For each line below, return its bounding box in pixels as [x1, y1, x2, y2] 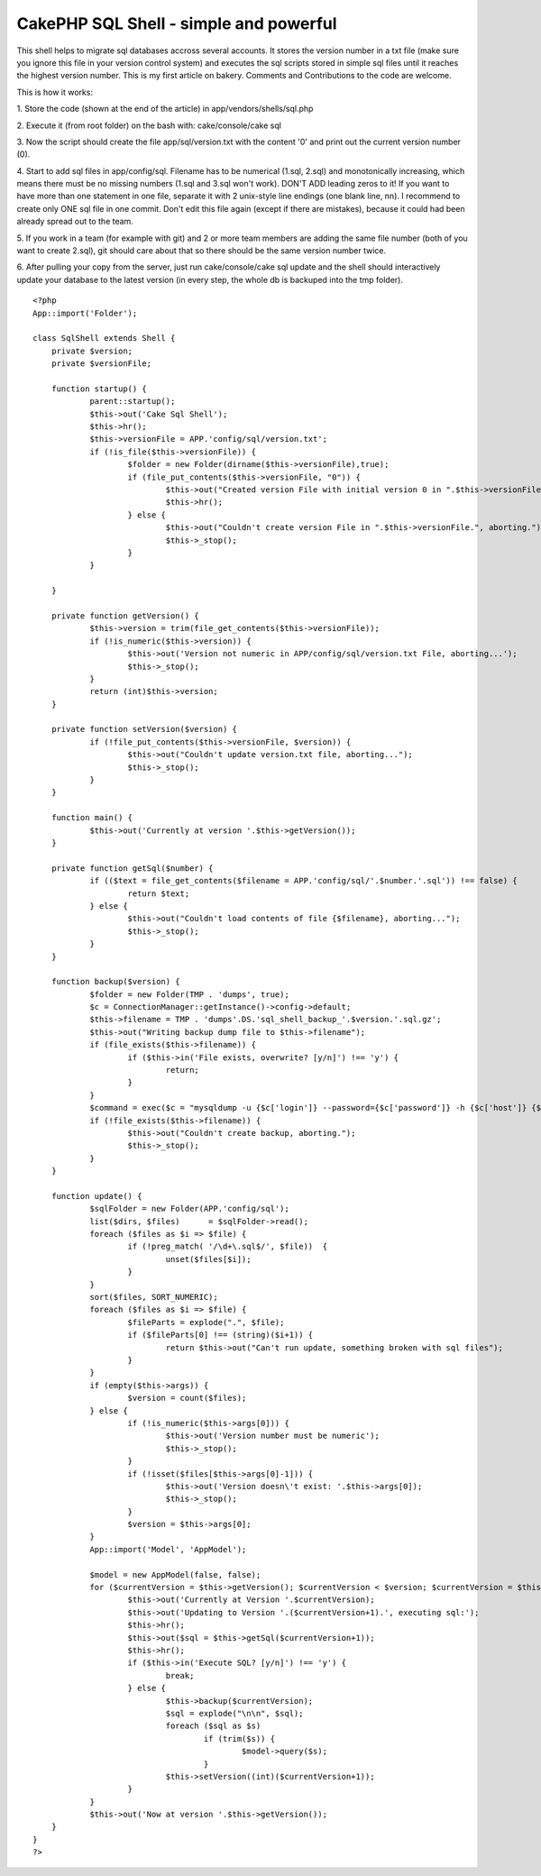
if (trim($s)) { [203, 1734, 275, 1743]
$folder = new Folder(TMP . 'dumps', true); [89, 989, 290, 1000]
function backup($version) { [50, 976, 180, 987]
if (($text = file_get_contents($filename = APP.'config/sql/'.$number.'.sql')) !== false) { [89, 875, 518, 886]
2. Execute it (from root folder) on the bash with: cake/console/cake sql [16, 120, 281, 131]
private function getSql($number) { [50, 863, 214, 874]
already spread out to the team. [16, 216, 134, 227]
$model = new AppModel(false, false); [89, 1569, 261, 1579]
